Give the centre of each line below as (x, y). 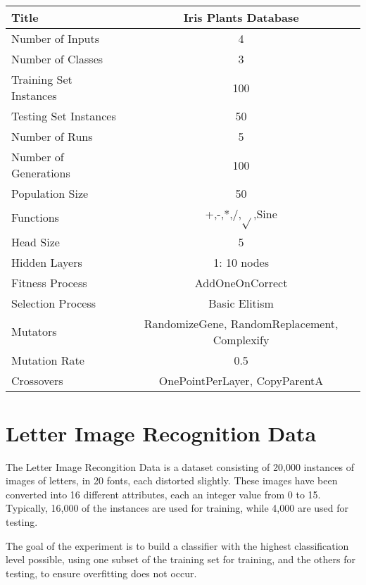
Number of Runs (52, 136)
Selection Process (53, 303)
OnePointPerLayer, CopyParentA (241, 380)
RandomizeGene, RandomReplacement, (241, 323)
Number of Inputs (56, 38)
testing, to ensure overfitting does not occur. (101, 573)
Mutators (34, 332)
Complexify (241, 339)
